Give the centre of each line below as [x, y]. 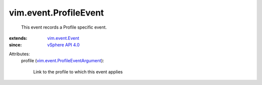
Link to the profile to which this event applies [78, 72]
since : [15, 45]
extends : [18, 38]
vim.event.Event [63, 38]
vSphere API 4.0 [64, 45]
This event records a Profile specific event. [64, 27]
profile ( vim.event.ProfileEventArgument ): [63, 61]
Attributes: [19, 54]
